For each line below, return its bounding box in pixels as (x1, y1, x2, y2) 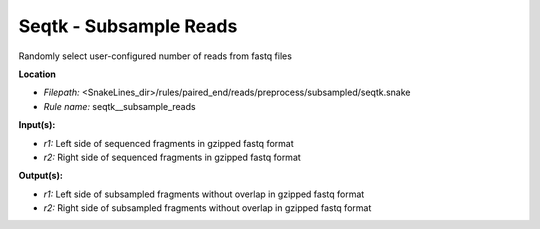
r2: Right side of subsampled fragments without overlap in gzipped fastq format (43, 202, 372, 214)
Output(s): (18, 170, 64, 182)
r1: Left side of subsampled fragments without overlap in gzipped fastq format (43, 188, 365, 200)
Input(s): (18, 119, 56, 131)
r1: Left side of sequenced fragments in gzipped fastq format (43, 137, 294, 149)
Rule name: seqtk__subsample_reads (43, 100, 196, 112)
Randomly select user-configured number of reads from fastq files (18, 50, 292, 62)
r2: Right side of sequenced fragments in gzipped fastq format (43, 151, 302, 163)
